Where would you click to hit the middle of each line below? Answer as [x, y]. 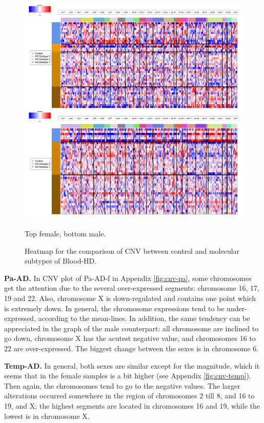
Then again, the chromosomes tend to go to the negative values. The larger [122, 385]
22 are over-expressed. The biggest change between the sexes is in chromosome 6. [131, 348]
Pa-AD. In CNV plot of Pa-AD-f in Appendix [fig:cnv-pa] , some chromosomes [128, 278]
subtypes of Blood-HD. [61, 261]
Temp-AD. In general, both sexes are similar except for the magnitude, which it [132, 365]
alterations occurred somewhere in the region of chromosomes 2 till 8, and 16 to [129, 396]
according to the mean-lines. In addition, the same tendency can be [144, 318]
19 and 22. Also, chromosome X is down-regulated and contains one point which [130, 298]
